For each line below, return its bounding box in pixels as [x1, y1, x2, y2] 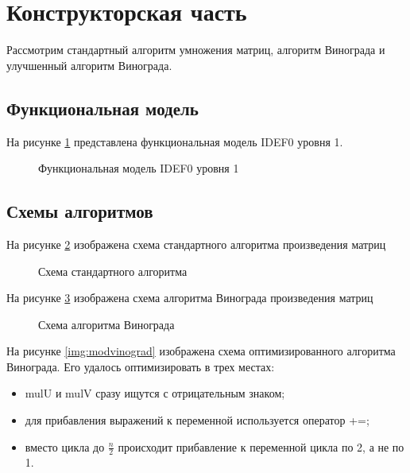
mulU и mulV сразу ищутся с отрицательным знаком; [25, 385, 285, 401]
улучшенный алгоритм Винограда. [6, 56, 172, 73]
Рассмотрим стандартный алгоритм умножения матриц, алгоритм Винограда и [6, 41, 385, 58]
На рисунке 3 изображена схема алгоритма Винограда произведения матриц [6, 289, 373, 306]
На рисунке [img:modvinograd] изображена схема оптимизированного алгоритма [6, 343, 396, 359]
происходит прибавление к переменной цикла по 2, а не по [118, 438, 404, 455]
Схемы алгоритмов [6, 199, 153, 223]
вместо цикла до [25, 438, 105, 455]
